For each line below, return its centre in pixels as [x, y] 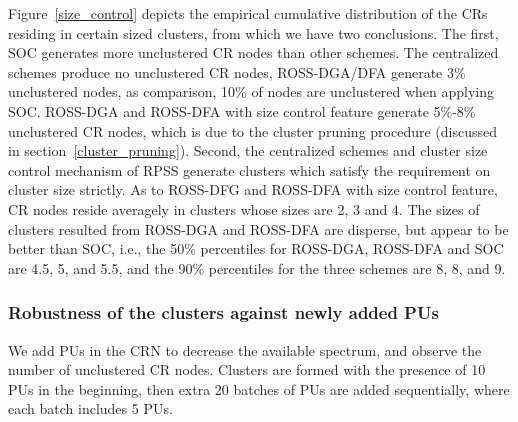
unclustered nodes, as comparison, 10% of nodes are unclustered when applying [251, 91]
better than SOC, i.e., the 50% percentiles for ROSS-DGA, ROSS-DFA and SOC [256, 248]
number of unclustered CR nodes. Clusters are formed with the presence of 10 [247, 369]
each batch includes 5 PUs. [90, 408]
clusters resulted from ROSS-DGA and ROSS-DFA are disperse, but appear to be [258, 228]
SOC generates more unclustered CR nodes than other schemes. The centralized [253, 52]
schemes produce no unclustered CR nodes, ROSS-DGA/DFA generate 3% [237, 71]
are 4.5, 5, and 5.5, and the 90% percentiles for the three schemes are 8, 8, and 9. [257, 267]
